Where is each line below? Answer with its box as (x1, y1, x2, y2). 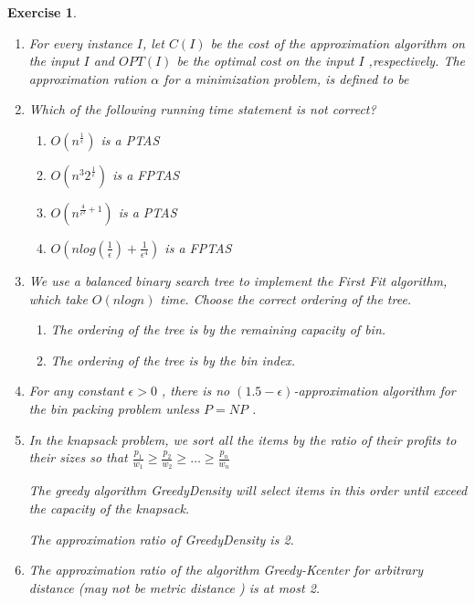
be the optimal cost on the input (176, 51, 354, 70)
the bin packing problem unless (28, 398, 200, 418)
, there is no (161, 381, 230, 400)
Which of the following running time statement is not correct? (28, 100, 376, 119)
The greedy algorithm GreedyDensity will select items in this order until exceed (28, 481, 468, 500)
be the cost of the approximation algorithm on (210, 33, 465, 52)
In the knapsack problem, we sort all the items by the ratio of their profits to (28, 429, 457, 449)
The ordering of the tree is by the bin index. (50, 350, 296, 369)
